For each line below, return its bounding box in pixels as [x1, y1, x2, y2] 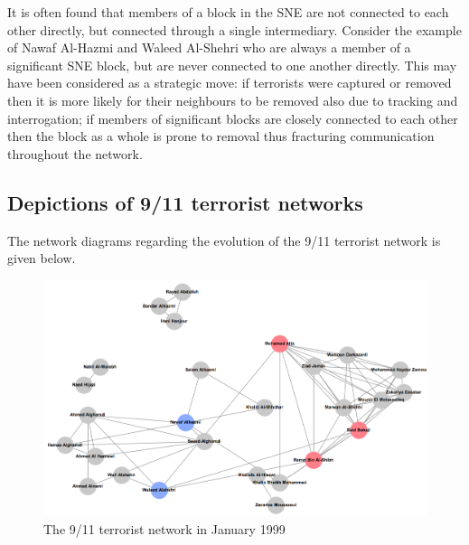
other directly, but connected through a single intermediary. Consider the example [7, 20, 462, 39]
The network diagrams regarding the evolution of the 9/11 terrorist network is [7, 230, 441, 249]
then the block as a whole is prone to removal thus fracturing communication [7, 127, 435, 146]
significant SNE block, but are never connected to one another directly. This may [7, 55, 457, 74]
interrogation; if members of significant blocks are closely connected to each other [7, 108, 458, 127]
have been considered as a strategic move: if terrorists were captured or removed [7, 73, 452, 92]
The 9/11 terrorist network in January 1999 [43, 519, 286, 538]
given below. [7, 249, 76, 268]
